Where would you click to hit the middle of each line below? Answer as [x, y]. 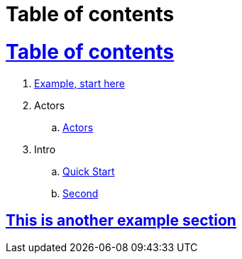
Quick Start [89, 171]
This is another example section [121, 220]
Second [81, 193]
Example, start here [79, 83]
